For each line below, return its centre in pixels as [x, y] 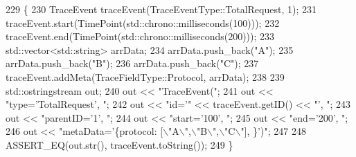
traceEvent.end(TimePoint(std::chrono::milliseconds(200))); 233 [140, 36]
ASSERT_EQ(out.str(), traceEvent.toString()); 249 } [119, 144]
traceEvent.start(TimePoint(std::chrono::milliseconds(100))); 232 [143, 22]
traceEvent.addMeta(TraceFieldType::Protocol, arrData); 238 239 [145, 76]
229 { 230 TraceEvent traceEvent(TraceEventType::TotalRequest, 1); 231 [161, 9]
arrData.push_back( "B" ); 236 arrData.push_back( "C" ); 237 [132, 63]
